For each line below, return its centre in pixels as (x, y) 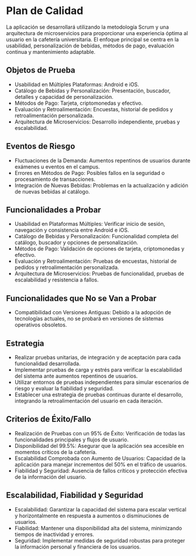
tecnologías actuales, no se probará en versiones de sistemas (89, 319)
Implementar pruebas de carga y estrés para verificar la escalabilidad (98, 370)
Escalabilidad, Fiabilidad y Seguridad (75, 495)
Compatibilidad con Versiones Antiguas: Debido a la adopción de (93, 313)
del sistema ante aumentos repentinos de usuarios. (76, 376)
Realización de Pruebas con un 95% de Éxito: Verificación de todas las (100, 433)
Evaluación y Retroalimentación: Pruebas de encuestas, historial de (96, 261)
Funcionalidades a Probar (54, 210)
